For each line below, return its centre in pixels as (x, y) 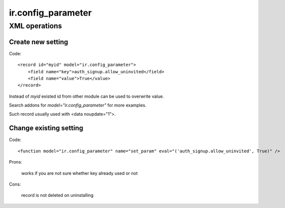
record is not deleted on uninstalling (57, 195)
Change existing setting (46, 128)
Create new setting (39, 42)
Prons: (16, 162)
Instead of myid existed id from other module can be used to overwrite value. (87, 96)
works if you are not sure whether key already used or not (80, 173)
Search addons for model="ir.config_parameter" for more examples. (78, 105)
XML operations (35, 26)
